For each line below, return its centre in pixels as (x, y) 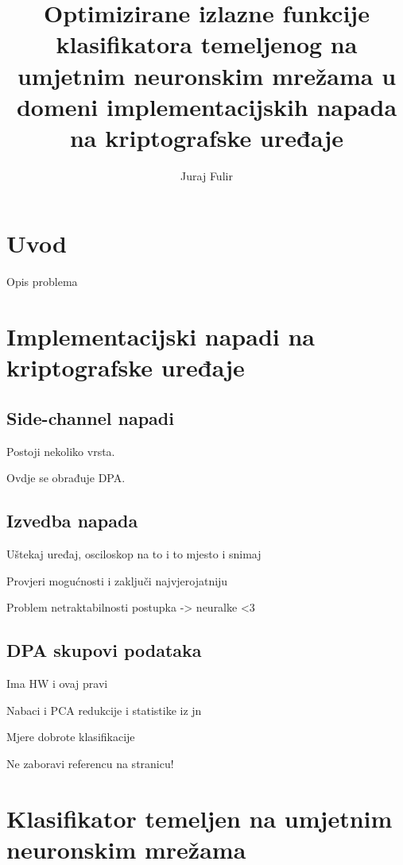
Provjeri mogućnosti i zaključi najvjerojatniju (117, 580)
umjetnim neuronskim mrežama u (207, 75)
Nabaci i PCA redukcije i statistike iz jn (104, 710)
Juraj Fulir (207, 175)
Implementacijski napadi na (161, 336)
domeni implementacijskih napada (207, 106)
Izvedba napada (72, 521)
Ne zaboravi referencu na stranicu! (90, 763)
